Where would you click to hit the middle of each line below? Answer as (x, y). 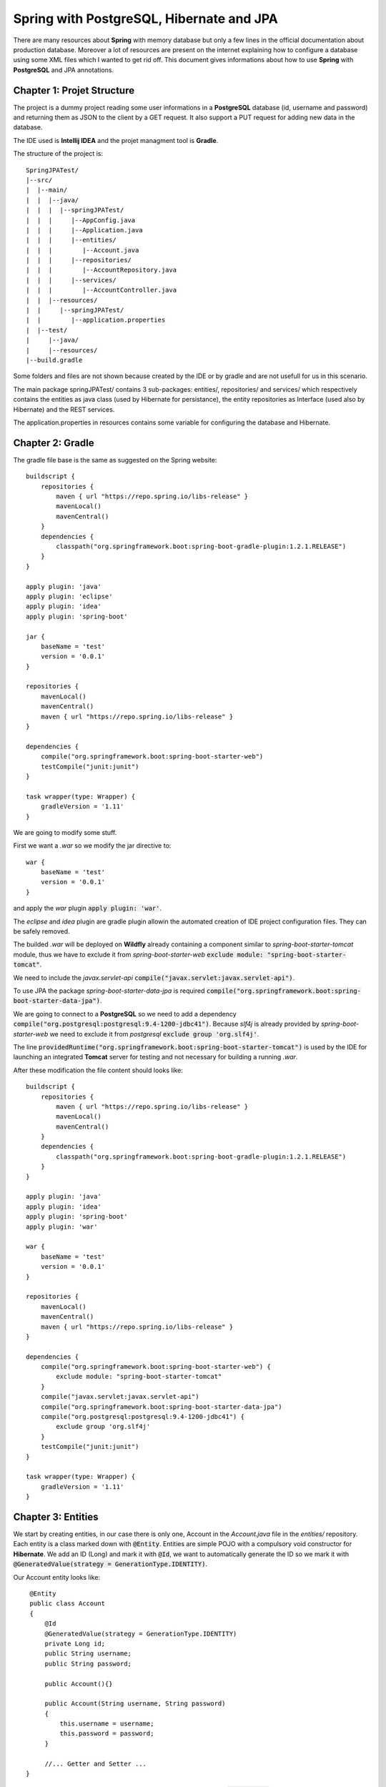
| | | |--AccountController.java (102, 290)
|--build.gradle (54, 360)
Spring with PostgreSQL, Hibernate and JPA (145, 19)
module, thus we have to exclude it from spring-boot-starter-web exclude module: (138, 954)
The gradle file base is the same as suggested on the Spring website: (115, 460)
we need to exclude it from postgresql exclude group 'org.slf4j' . (154, 1034)
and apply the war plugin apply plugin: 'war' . (88, 909)
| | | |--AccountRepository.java (102, 270)
